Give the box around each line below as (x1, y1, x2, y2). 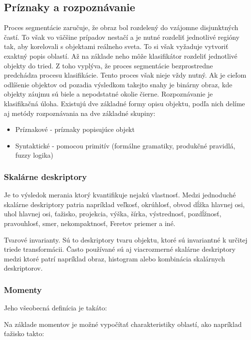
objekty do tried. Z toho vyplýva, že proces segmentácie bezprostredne (4, 60, 213, 70)
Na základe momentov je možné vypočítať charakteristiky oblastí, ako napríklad (4, 319, 242, 329)
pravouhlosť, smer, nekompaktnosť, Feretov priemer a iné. (4, 218, 175, 228)
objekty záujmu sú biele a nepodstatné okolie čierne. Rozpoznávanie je (4, 89, 213, 99)
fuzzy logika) (15, 150, 53, 160)
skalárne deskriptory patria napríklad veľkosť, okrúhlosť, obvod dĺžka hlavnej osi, (4, 199, 245, 209)
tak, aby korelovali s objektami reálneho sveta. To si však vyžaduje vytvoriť (4, 41, 229, 51)
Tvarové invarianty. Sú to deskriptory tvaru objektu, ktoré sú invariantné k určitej (4, 234, 248, 244)
